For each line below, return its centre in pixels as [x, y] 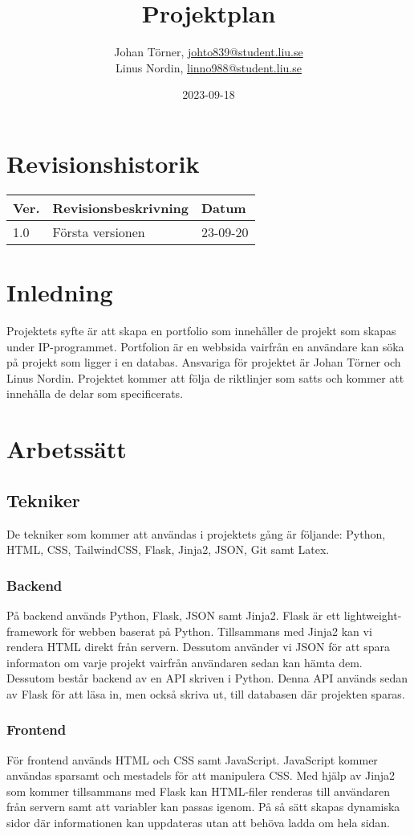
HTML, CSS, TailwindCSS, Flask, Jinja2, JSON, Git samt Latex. [168, 549]
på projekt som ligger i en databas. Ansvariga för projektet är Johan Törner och [204, 362]
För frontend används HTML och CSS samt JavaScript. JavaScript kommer [192, 759]
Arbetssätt [67, 449]
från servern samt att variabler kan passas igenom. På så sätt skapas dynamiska [203, 807]
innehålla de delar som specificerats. [95, 393]
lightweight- [373, 615]
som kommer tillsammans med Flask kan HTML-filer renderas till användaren [199, 791]
